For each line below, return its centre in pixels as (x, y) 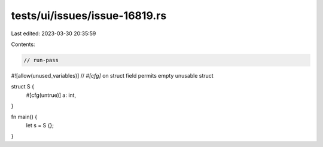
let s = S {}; (40, 125)
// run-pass (41, 60)
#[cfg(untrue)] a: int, (51, 95)
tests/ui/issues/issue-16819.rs (89, 16)
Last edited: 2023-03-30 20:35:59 (54, 33)
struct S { (22, 87)
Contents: (23, 44)
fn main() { (24, 117)
